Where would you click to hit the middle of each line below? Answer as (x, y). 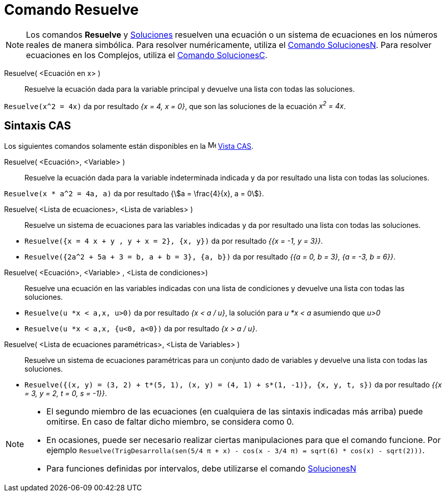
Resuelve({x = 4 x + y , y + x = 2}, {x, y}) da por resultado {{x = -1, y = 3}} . (174, 241)
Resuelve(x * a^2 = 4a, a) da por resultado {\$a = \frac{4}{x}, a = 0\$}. (134, 194)
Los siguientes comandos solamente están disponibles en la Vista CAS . (129, 146)
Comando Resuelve (71, 10)
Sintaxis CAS (38, 125)
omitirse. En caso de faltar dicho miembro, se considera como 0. (170, 422)
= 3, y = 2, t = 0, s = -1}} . (66, 394)
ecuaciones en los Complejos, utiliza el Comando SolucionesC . (147, 55)
